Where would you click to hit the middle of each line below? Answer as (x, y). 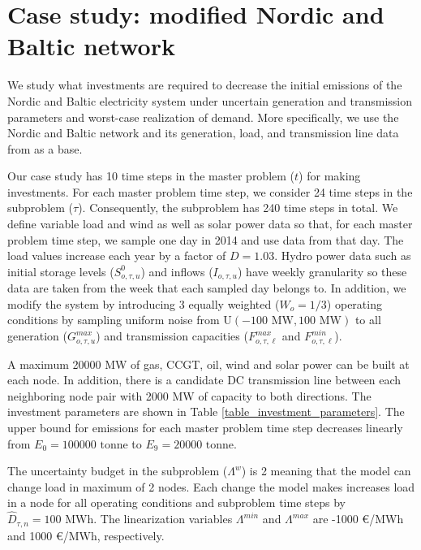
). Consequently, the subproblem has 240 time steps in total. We (238, 208)
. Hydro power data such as (343, 256)
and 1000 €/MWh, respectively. (86, 535)
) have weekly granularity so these (322, 271)
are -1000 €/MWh (358, 519)
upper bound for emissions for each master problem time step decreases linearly (205, 427)
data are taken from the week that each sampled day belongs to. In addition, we (207, 288)
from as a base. (45, 148)
